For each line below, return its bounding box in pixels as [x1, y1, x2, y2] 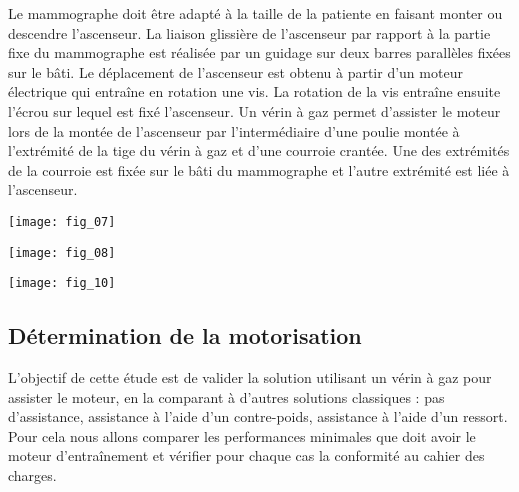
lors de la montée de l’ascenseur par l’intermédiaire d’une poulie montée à [8, 120, 460, 141]
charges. [8, 465, 57, 486]
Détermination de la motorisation [8, 320, 362, 351]
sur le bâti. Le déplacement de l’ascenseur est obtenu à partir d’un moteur [8, 61, 463, 82]
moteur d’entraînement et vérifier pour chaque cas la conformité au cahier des [8, 445, 485, 466]
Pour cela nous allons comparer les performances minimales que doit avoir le [8, 425, 476, 446]
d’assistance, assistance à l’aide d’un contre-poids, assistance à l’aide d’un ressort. [8, 406, 508, 427]
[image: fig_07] [8, 214, 116, 229]
